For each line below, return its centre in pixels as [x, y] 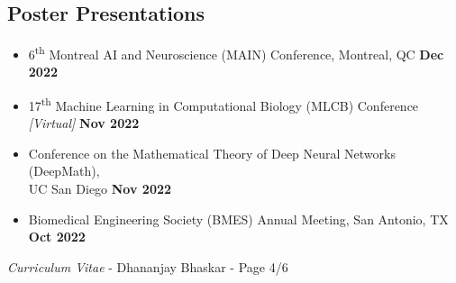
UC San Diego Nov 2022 [100, 189]
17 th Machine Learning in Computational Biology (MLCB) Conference [223, 104]
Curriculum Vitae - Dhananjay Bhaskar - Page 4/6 [148, 266]
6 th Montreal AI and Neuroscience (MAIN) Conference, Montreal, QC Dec [236, 53]
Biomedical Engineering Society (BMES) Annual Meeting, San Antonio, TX [238, 219]
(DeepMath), [64, 171]
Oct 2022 [57, 237]
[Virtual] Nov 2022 [84, 123]
